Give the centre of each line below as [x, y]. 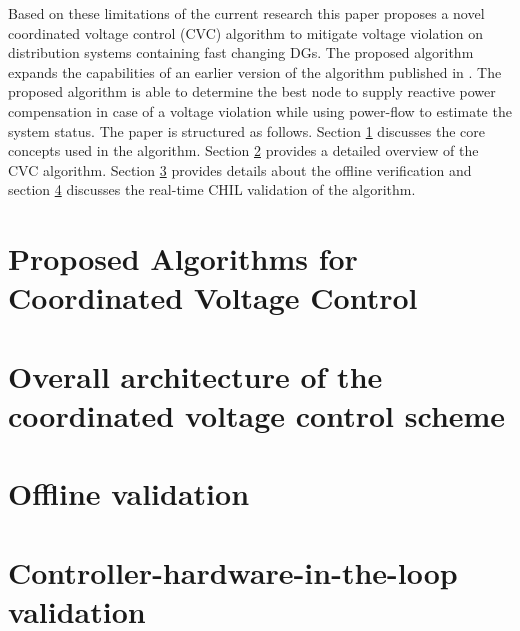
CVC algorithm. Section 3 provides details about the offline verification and [240, 169]
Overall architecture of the [195, 375]
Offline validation [129, 493]
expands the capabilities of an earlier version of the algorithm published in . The [255, 71]
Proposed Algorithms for [183, 258]
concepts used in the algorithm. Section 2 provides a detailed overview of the [243, 150]
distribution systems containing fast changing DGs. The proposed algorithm [241, 52]
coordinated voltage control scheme [257, 414]
